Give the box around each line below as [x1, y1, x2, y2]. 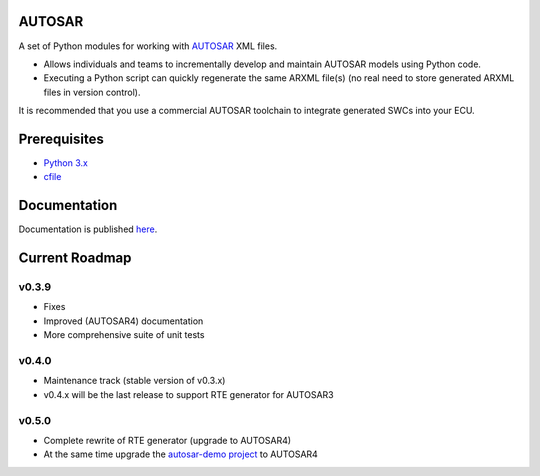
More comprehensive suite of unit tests [43, 329, 205, 341]
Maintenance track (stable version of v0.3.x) [43, 375, 226, 387]
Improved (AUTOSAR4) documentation [43, 315, 204, 327]
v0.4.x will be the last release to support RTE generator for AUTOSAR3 [43, 388, 334, 400]
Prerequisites [18, 130, 104, 147]
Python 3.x [43, 156, 89, 169]
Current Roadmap [18, 250, 132, 267]
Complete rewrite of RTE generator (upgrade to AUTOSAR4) [43, 434, 292, 446]
